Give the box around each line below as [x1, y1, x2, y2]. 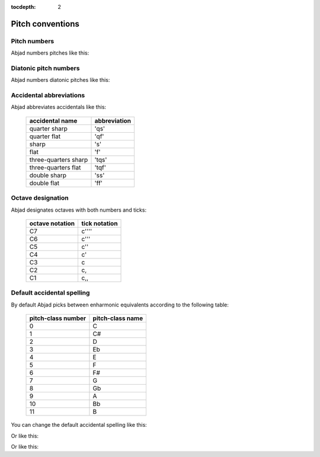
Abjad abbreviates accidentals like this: [11, 104, 107, 111]
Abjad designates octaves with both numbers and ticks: [11, 206, 147, 213]
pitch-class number [29, 314, 87, 322]
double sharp [29, 171, 67, 179]
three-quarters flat [29, 163, 81, 171]
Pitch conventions [11, 18, 80, 29]
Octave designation [11, 194, 69, 202]
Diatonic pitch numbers [11, 64, 80, 72]
